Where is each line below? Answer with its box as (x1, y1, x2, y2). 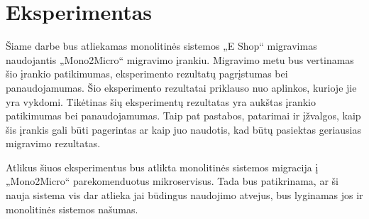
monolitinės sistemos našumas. (6, 201, 138, 216)
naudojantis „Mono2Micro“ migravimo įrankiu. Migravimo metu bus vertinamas (6, 52, 354, 67)
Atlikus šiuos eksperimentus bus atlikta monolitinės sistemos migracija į (6, 159, 319, 174)
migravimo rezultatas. (6, 136, 101, 151)
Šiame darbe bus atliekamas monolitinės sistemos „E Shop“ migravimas (6, 38, 317, 53)
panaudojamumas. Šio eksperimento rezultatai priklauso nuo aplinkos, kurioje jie (6, 80, 357, 95)
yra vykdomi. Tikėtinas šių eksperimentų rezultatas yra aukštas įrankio (6, 94, 316, 109)
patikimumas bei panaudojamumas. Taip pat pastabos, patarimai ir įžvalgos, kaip (6, 108, 361, 123)
